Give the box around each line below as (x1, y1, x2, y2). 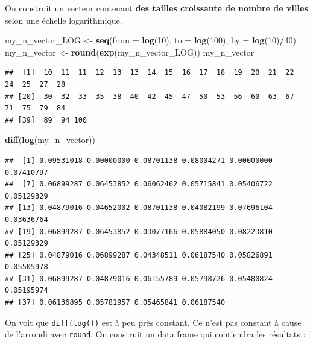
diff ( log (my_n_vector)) (5, 133, 95, 146)
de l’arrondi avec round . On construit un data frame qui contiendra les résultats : (5, 328, 306, 340)
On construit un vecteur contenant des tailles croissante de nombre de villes (5, 2, 308, 14)
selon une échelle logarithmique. (5, 13, 122, 26)
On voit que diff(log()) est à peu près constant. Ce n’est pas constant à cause (5, 316, 302, 328)
